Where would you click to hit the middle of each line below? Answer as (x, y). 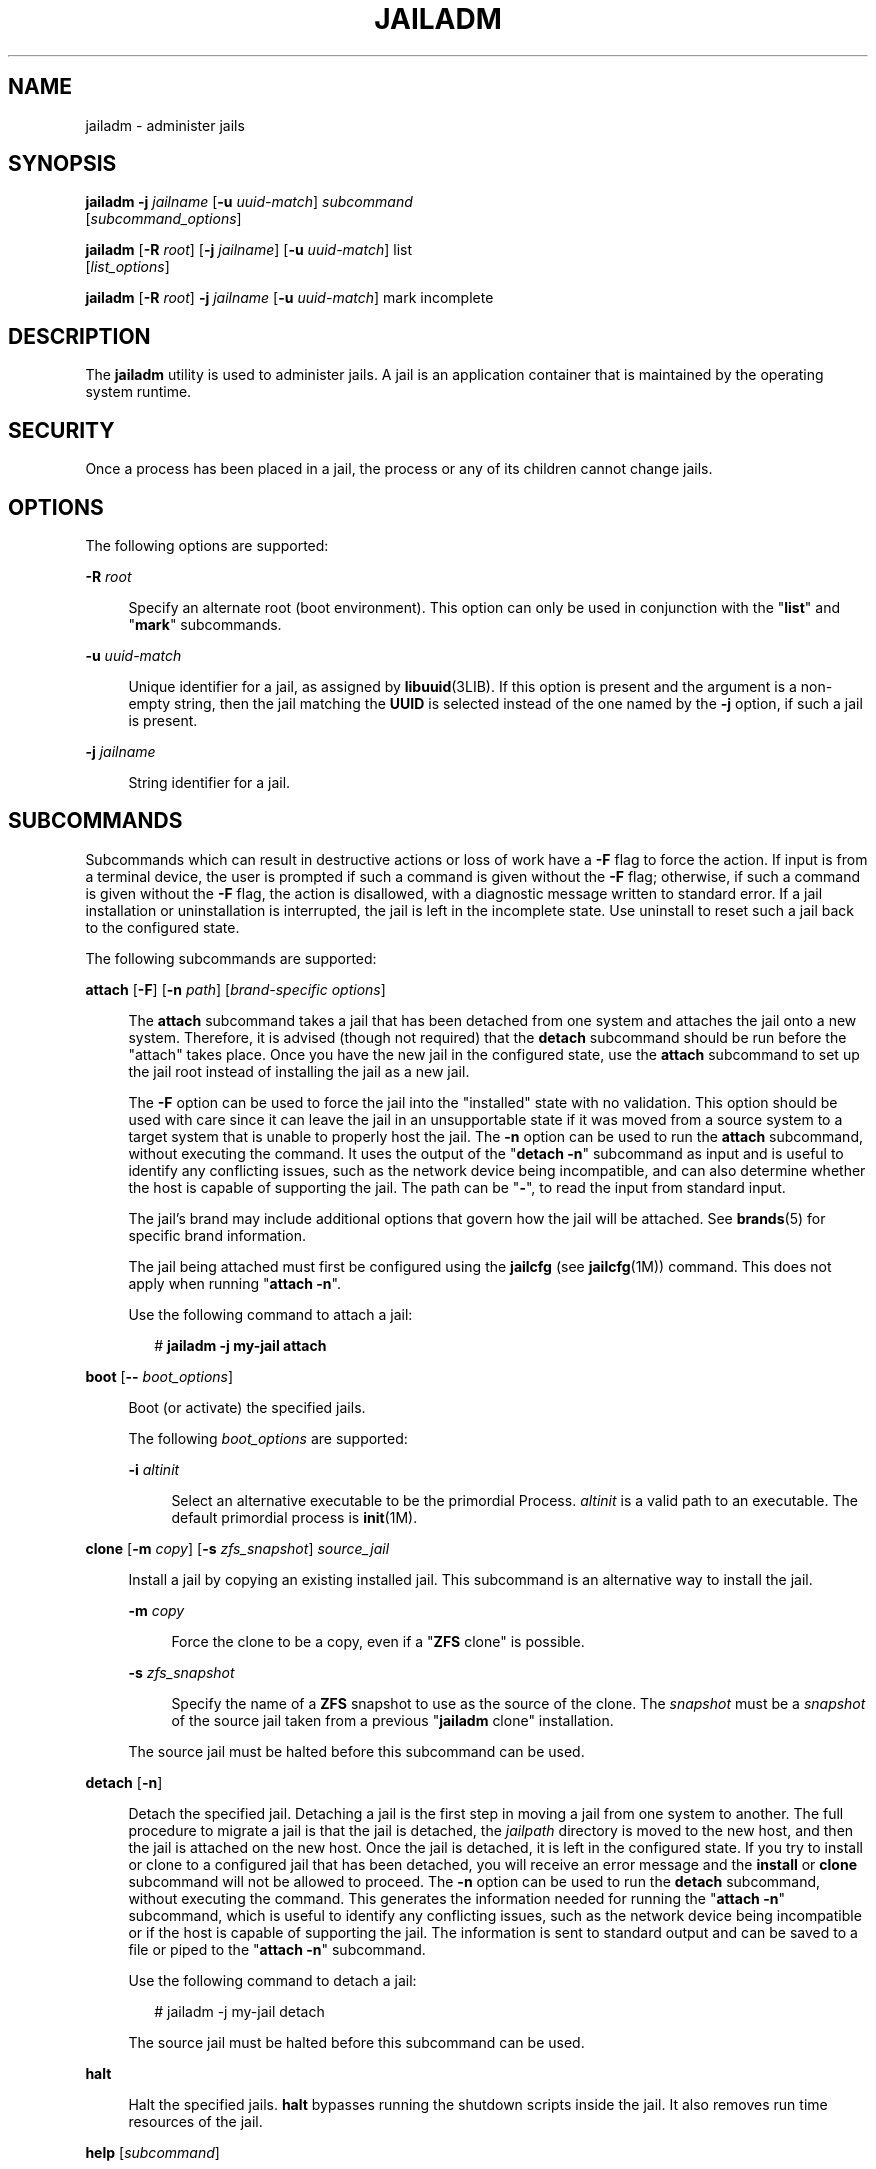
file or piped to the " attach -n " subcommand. (277, 1949)
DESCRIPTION (79, 336)
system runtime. (138, 392)
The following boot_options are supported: (268, 1438)
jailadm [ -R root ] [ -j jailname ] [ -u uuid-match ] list (248, 250)
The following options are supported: (207, 545)
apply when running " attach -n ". (234, 1283)
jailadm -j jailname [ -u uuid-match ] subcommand (249, 202)
